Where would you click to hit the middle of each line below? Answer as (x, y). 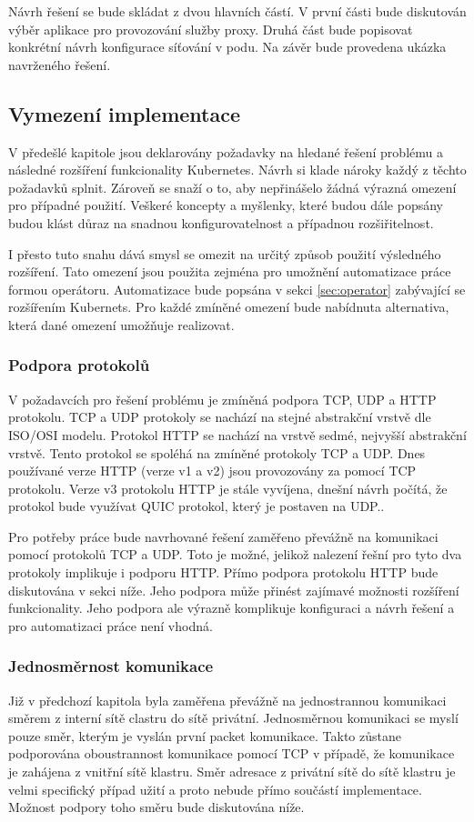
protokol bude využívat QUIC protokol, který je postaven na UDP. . (197, 506)
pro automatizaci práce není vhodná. (111, 625)
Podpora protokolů (79, 365)
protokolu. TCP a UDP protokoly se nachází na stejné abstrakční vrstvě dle (220, 417)
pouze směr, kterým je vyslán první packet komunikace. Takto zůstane (205, 735)
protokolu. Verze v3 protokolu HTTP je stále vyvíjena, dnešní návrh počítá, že (228, 488)
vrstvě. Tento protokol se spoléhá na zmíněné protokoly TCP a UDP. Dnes (217, 452)
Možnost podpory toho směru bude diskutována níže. (156, 807)
